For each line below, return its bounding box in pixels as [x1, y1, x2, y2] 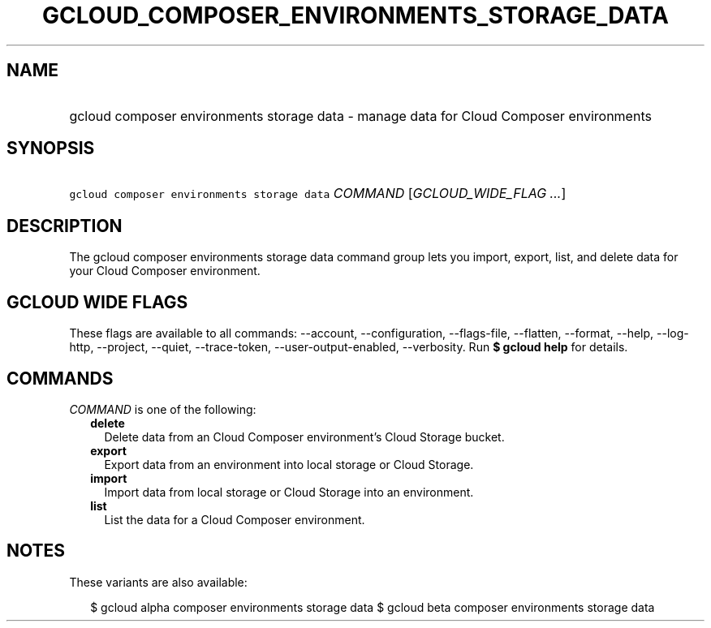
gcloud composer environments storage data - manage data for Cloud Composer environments [69, 107, 652, 124]
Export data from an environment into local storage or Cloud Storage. [104, 457, 474, 471]
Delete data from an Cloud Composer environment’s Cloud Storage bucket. [104, 429, 505, 444]
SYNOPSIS [6, 138, 95, 159]
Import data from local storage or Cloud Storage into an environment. [104, 484, 474, 499]
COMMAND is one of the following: [69, 402, 256, 416]
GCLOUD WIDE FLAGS [6, 291, 188, 312]
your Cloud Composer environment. [69, 264, 261, 278]
